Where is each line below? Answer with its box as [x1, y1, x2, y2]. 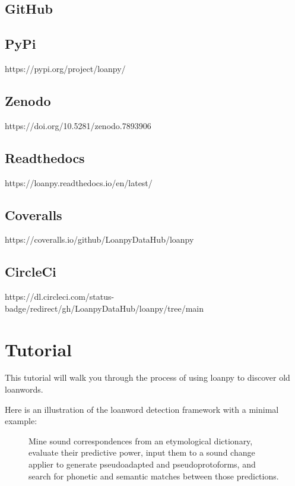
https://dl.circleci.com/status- [5, 290, 115, 303]
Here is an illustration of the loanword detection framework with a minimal [5, 403, 279, 415]
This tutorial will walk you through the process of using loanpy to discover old [5, 371, 290, 384]
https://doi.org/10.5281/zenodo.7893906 [5, 119, 151, 131]
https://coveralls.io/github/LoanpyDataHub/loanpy [5, 233, 194, 246]
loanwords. [5, 383, 43, 396]
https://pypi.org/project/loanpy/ [5, 62, 126, 74]
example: [5, 415, 37, 427]
